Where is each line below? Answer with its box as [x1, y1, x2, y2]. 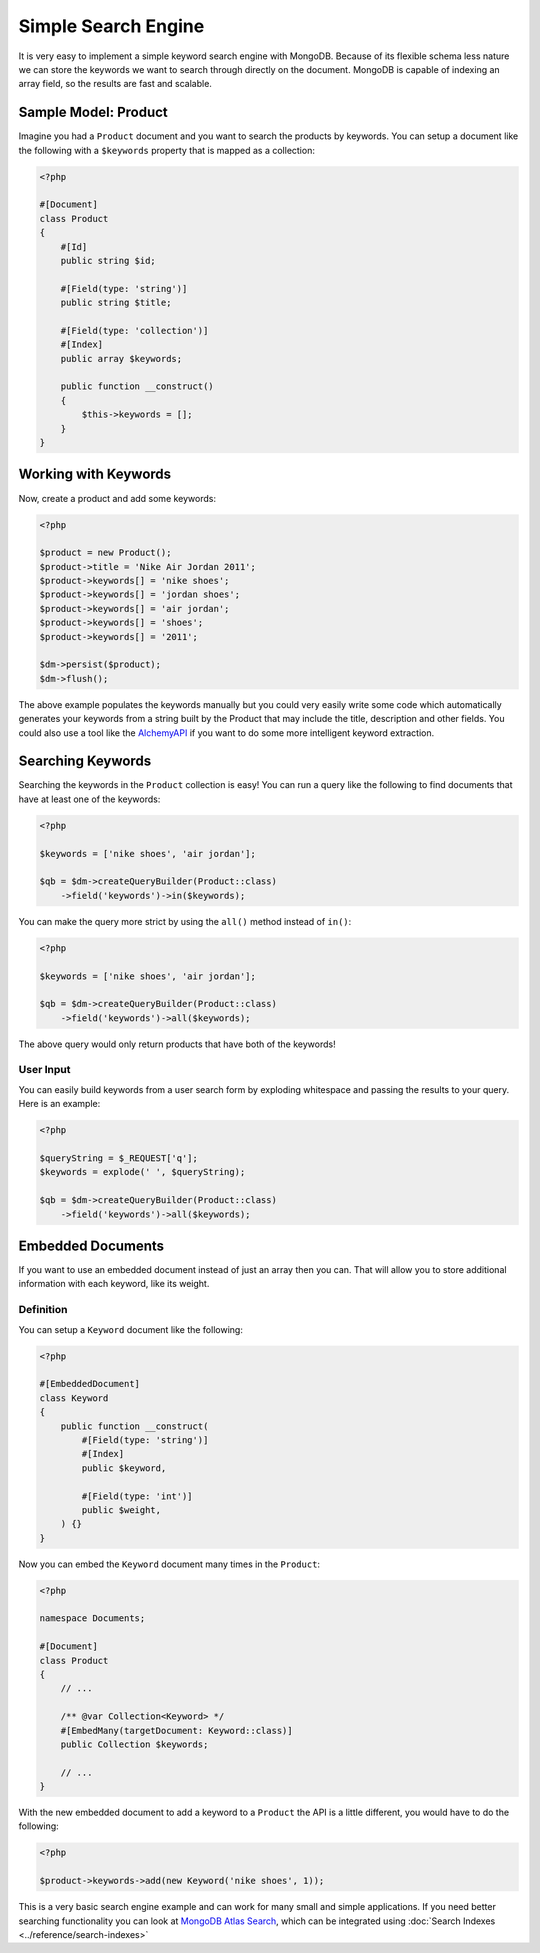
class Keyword [39, 1392, 109, 1404]
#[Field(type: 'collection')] [60, 325, 209, 336]
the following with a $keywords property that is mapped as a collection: [18, 144, 315, 156]
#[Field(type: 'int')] [81, 1490, 194, 1502]
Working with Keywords [18, 466, 172, 483]
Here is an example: [18, 1098, 101, 1110]
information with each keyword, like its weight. [18, 1278, 210, 1290]
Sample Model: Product [18, 104, 169, 121]
